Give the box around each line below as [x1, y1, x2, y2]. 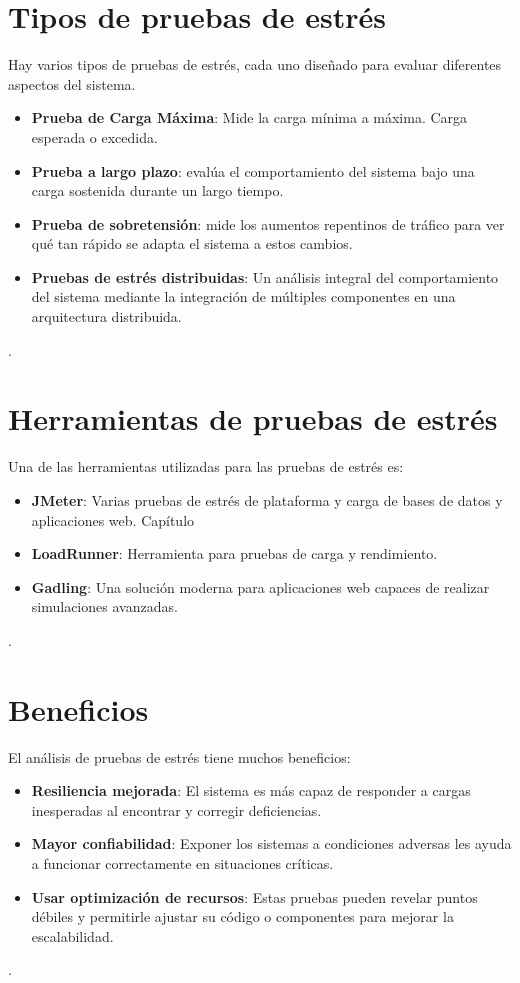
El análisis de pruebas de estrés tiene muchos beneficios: [8, 746, 351, 767]
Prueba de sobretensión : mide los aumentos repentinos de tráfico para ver [31, 213, 505, 234]
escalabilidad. [31, 925, 114, 946]
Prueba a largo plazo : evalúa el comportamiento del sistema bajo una [31, 160, 475, 181]
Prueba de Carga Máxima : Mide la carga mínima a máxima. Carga [31, 107, 468, 128]
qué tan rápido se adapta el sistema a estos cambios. [31, 233, 353, 254]
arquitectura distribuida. [31, 306, 182, 327]
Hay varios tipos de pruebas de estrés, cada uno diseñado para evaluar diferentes [8, 54, 502, 75]
